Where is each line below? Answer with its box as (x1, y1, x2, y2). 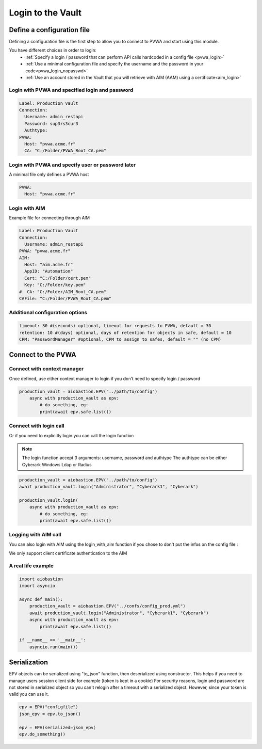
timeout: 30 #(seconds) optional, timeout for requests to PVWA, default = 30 (19, 323, 211, 329)
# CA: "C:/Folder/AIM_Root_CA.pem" (19, 289, 107, 294)
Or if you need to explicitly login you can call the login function (9, 432, 134, 438)
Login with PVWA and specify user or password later (9, 161, 136, 168)
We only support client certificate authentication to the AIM (9, 550, 127, 556)
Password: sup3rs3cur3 (24, 121, 79, 126)
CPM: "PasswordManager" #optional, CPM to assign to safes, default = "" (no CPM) (19, 336, 222, 342)
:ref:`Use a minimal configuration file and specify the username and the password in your (25, 61, 204, 67)
